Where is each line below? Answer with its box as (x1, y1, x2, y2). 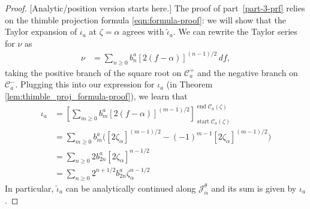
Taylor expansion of (5, 25, 77, 38)
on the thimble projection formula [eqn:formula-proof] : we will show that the (5, 13, 286, 26)
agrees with (122, 25, 164, 38)
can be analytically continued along (65, 181, 196, 194)
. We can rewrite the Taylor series (173, 25, 297, 38)
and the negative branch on (197, 66, 298, 78)
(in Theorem (166, 78, 213, 90)
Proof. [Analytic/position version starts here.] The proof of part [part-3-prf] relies (5, 2, 305, 14)
